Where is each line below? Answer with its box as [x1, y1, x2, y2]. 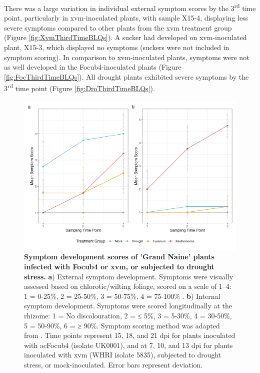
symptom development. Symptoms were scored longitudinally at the [24, 300, 232, 311]
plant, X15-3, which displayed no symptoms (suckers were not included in [4, 42, 229, 53]
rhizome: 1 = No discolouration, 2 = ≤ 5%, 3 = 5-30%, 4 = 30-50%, [24, 310, 232, 320]
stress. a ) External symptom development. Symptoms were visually [24, 271, 233, 281]
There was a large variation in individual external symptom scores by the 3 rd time [4, 2, 256, 13]
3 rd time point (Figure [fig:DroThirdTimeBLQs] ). [4, 82, 155, 94]
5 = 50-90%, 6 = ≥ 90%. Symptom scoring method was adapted [24, 320, 220, 330]
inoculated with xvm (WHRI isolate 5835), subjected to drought [24, 349, 221, 360]
